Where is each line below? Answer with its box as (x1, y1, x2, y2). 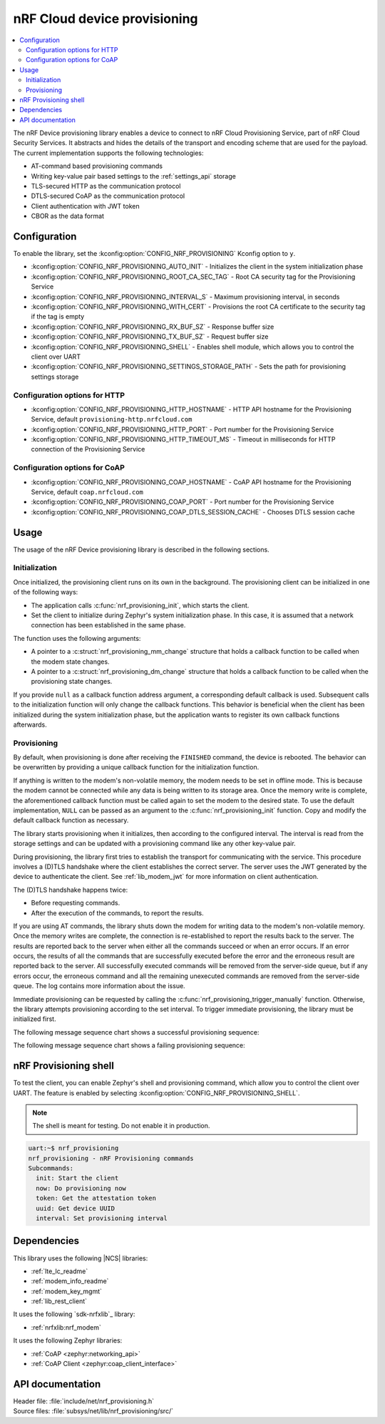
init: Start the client (36, 1174, 119, 1182)
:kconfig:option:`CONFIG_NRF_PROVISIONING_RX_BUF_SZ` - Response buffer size (31, 322, 274, 331)
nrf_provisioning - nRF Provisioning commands (28, 1154, 194, 1162)
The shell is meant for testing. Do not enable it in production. (32, 1122, 210, 1130)
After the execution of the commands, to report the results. (31, 908, 205, 917)
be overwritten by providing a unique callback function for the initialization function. (13, 763, 260, 772)
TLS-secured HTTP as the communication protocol (31, 182, 181, 191)
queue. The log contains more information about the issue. (13, 982, 185, 990)
